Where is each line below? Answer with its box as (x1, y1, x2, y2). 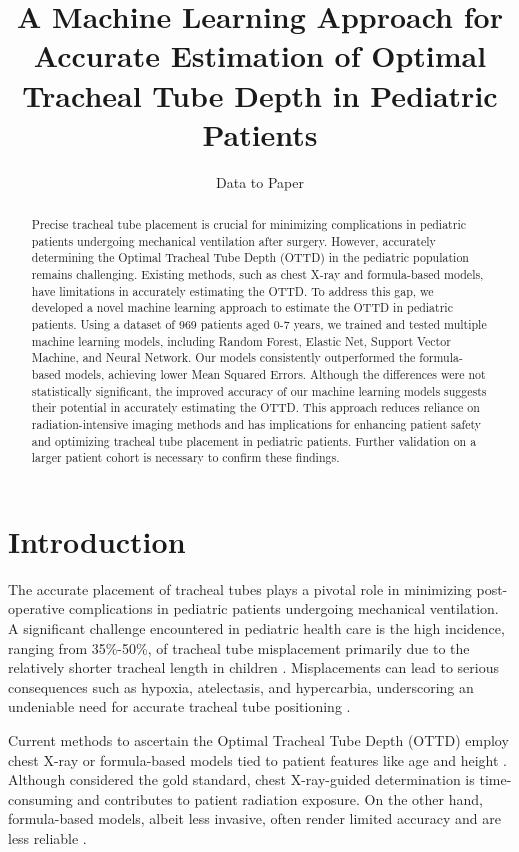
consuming (8, 788, 73, 809)
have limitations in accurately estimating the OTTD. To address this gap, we (31, 282, 434, 299)
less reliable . (8, 827, 87, 848)
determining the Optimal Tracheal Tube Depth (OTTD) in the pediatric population (31, 249, 469, 266)
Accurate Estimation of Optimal (33, 35, 487, 76)
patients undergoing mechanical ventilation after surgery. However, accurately (31, 232, 436, 249)
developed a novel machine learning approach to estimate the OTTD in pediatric (31, 299, 453, 316)
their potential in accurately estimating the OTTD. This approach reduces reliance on (31, 399, 480, 416)
